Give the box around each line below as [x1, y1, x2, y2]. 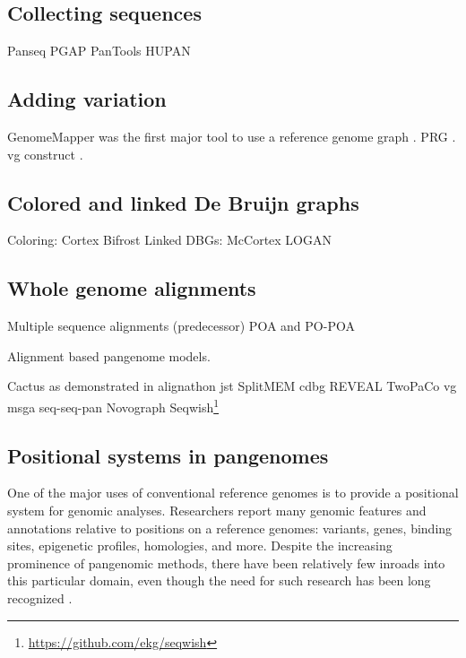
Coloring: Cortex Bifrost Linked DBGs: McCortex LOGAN [7, 230, 332, 249]
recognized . [7, 588, 73, 607]
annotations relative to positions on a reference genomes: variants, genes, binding [7, 518, 453, 537]
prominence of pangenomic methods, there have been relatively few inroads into [7, 553, 445, 572]
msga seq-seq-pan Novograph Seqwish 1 [7, 394, 220, 416]
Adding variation [7, 85, 167, 113]
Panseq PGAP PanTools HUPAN [7, 41, 191, 60]
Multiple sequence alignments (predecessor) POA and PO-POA [7, 316, 355, 335]
